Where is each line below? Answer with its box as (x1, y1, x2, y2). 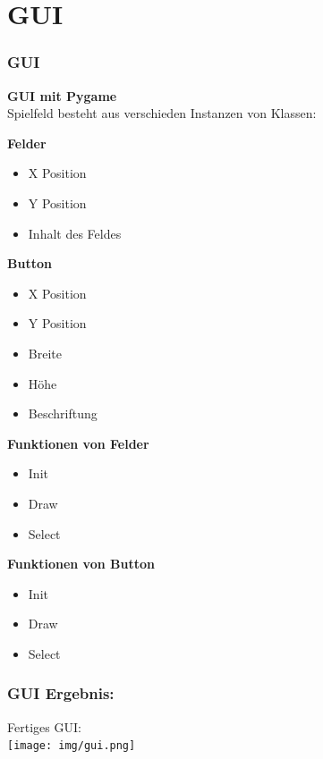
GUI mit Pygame (7, 86, 117, 105)
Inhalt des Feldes (28, 223, 122, 242)
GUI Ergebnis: (7, 682, 115, 704)
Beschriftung (28, 404, 98, 423)
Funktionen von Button (7, 554, 155, 573)
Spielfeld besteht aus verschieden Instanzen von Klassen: (7, 104, 317, 122)
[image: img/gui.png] (7, 739, 136, 753)
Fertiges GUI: (7, 717, 81, 736)
